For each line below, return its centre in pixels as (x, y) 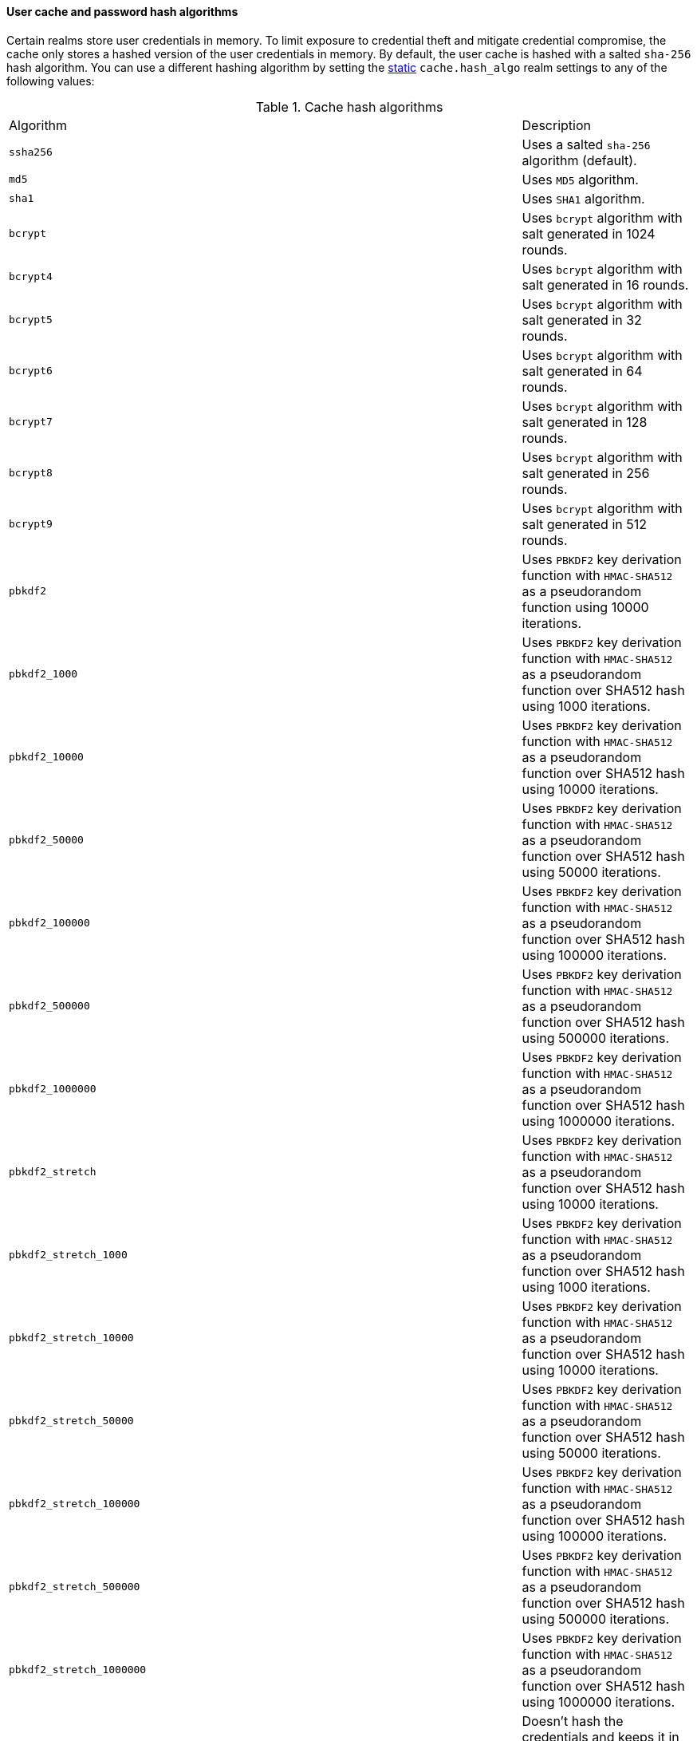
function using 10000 (585, 607)
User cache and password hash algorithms (122, 12)
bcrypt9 (31, 524)
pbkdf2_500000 (49, 1006)
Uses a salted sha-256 (586, 144)
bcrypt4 (31, 277)
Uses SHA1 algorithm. (583, 198)
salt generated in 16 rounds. (605, 284)
